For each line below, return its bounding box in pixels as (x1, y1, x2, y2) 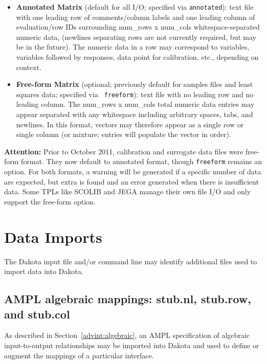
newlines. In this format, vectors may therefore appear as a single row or (16, 119, 244, 129)
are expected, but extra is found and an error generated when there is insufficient (4, 176, 259, 187)
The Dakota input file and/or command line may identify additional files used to (4, 256, 257, 266)
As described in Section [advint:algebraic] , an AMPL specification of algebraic (4, 330, 250, 340)
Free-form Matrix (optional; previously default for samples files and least (16, 79, 253, 89)
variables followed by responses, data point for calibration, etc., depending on (16, 52, 259, 62)
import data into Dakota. (4, 266, 83, 277)
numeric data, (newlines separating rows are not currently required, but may (16, 31, 256, 42)
